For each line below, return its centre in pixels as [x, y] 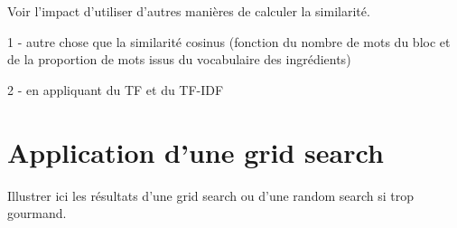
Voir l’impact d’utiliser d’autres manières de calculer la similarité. [189, 11]
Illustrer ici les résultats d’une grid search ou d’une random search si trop [211, 195]
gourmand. [37, 213]
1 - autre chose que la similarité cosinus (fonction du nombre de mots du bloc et [229, 41]
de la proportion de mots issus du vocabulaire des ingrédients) [179, 59]
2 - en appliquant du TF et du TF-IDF [116, 89]
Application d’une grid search [196, 152]
